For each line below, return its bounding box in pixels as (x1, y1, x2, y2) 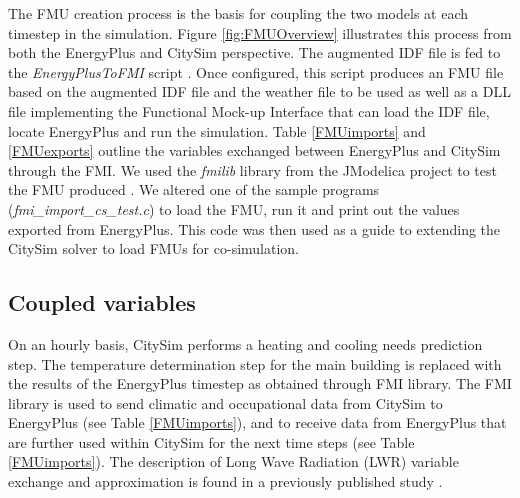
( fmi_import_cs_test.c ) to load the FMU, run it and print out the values (8, 198, 460, 219)
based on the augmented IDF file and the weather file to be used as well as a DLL (8, 81, 511, 102)
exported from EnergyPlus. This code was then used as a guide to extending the (8, 218, 501, 239)
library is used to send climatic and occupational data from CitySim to (8, 392, 443, 413)
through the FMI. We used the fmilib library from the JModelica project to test (8, 159, 497, 180)
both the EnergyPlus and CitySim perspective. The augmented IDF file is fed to (8, 42, 501, 63)
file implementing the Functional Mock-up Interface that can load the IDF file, (8, 100, 490, 121)
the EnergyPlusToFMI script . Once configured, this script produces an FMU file (8, 61, 504, 82)
